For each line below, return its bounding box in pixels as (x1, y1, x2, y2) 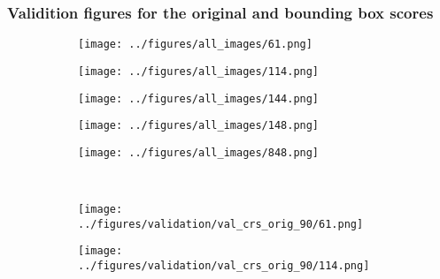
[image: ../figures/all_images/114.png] (78, 64, 320, 78)
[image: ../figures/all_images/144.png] (78, 92, 320, 105)
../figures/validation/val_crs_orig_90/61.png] (78, 217, 364, 230)
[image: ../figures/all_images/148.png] (78, 119, 320, 132)
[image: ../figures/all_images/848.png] (78, 146, 320, 159)
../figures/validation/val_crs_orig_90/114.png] (78, 260, 370, 273)
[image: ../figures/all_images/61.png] (78, 38, 313, 51)
